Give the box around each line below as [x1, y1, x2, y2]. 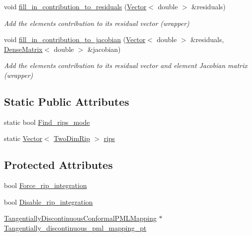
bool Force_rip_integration [4, 180, 87, 190]
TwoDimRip [54, 133, 90, 143]
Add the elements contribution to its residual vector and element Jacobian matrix [4, 60, 248, 71]
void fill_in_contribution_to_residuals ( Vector [4, 1, 147, 11]
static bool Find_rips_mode [4, 117, 90, 127]
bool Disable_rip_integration [4, 196, 93, 207]
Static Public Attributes [4, 94, 129, 109]
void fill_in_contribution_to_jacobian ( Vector [4, 34, 145, 45]
